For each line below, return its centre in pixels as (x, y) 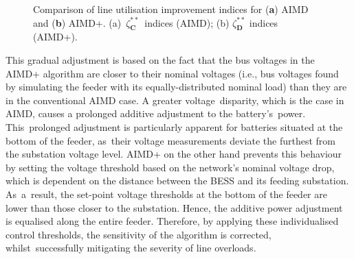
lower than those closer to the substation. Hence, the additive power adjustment (174, 207)
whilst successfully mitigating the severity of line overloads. (131, 248)
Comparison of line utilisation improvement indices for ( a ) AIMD (171, 9)
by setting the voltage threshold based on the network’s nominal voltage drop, (170, 167)
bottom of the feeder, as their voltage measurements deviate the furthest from (170, 140)
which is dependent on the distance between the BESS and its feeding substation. (177, 181)
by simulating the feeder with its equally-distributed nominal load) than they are (176, 87)
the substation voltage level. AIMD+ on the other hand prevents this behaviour (174, 154)
